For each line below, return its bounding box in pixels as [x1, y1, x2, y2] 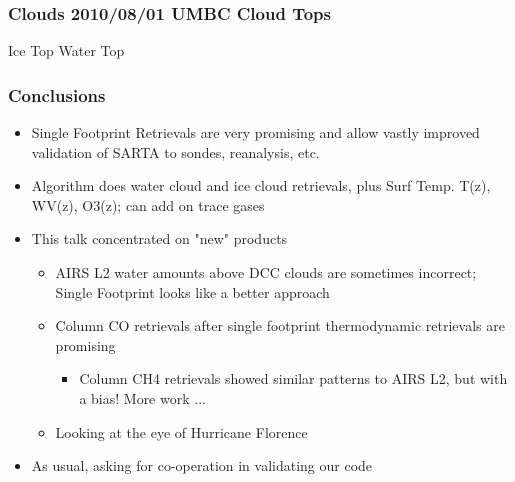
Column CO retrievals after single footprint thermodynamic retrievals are [55, 315, 505, 336]
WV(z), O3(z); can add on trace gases [31, 194, 265, 215]
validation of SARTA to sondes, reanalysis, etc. [31, 141, 320, 162]
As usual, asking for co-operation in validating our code [31, 455, 373, 476]
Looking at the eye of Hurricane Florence [55, 421, 308, 442]
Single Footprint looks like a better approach [55, 281, 330, 302]
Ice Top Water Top [8, 40, 125, 61]
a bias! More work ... [79, 387, 206, 408]
